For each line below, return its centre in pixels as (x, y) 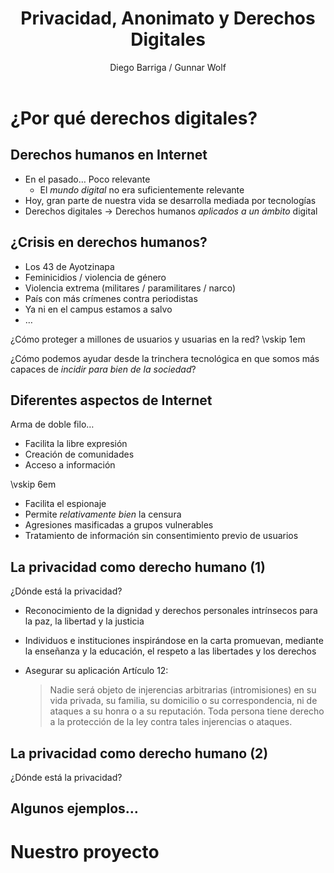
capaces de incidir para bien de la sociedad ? (103, 369)
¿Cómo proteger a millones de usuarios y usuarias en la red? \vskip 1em (158, 339)
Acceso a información (70, 465)
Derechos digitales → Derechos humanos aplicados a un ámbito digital (171, 211)
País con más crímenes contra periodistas (111, 298)
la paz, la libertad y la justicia (84, 621)
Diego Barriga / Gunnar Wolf (168, 67)
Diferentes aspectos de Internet (111, 400)
